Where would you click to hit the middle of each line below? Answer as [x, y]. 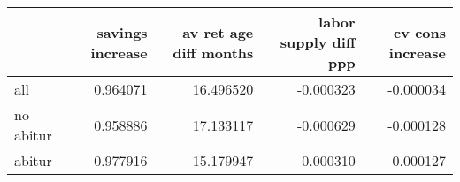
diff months [213, 52]
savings [122, 32]
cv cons [420, 32]
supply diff [318, 42]
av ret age [218, 32]
